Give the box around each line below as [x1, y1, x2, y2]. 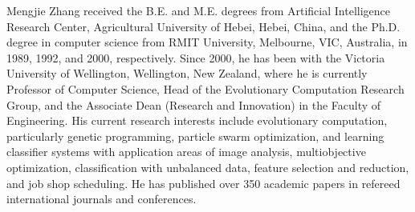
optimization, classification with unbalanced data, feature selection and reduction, [6, 158, 409, 175]
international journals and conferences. [6, 190, 197, 207]
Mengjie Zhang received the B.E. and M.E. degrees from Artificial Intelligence [6, 2, 390, 18]
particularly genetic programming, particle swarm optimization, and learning [6, 127, 384, 144]
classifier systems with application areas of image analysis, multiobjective [6, 143, 366, 160]
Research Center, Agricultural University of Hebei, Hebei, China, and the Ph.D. [6, 18, 401, 34]
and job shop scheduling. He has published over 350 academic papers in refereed [6, 174, 401, 191]
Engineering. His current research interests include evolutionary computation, [6, 112, 388, 129]
